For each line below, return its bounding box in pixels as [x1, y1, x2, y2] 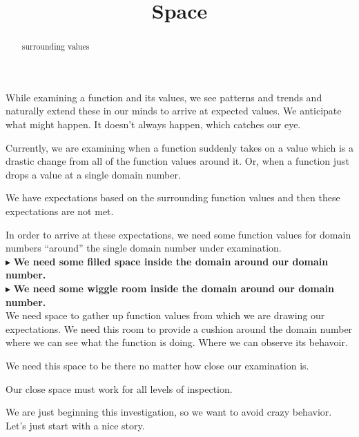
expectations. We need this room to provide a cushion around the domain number [6, 321, 353, 336]
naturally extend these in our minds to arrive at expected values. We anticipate [6, 103, 342, 118]
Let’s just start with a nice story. [6, 418, 145, 432]
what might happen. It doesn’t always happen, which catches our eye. [6, 117, 301, 132]
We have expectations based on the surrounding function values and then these [6, 190, 340, 205]
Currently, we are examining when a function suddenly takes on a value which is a [6, 140, 353, 154]
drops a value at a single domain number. [6, 167, 181, 181]
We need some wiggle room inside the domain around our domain [13, 281, 334, 295]
